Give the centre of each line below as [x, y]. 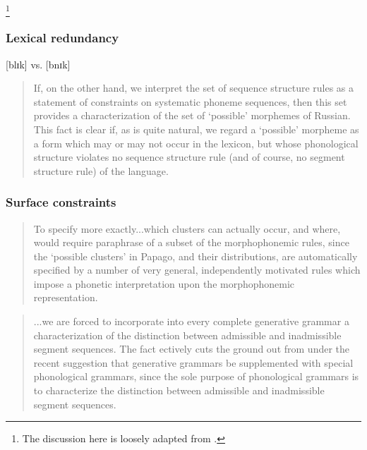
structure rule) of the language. [101, 170]
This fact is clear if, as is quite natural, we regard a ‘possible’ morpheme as [196, 129]
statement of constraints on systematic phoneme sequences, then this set [190, 101]
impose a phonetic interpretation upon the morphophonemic [164, 283]
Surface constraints [61, 202]
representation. [66, 297]
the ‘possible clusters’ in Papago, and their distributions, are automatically [195, 256]
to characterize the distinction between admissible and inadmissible [179, 390]
